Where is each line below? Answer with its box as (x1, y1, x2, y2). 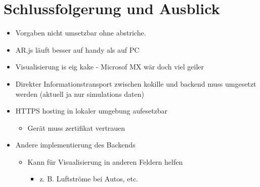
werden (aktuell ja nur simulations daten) (15, 88, 144, 99)
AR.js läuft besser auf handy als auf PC (15, 44, 140, 55)
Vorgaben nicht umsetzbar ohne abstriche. (15, 27, 146, 38)
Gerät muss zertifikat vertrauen (27, 122, 125, 133)
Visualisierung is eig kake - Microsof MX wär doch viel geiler (15, 61, 204, 72)
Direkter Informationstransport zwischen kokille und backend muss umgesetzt (15, 78, 256, 89)
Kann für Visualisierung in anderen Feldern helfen (27, 156, 183, 167)
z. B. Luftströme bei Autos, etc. (39, 173, 139, 184)
